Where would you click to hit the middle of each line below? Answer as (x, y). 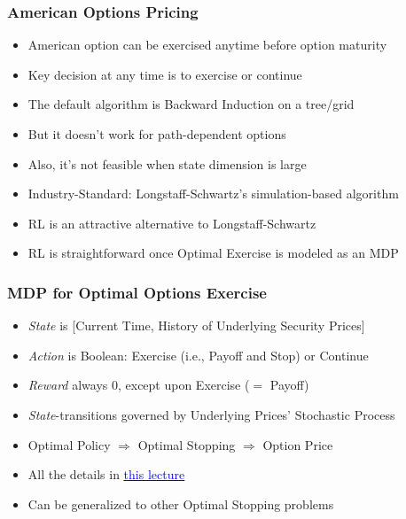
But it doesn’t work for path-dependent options (157, 134)
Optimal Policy (69, 444)
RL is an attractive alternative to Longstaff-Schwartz (172, 223)
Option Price (298, 444)
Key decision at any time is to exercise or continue (165, 74)
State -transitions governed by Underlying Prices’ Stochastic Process (211, 414)
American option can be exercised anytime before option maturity (207, 45)
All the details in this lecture (106, 474)
